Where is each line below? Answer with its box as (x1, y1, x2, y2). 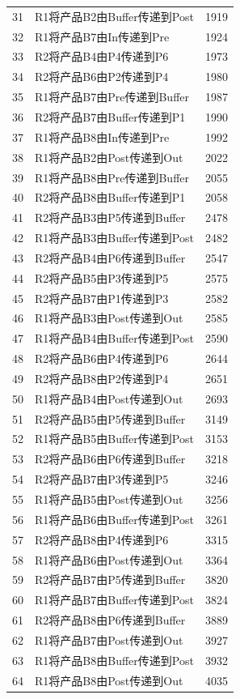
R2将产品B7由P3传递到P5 (35, 471, 169, 488)
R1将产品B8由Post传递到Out (35, 671, 183, 688)
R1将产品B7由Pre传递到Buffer (35, 88, 190, 105)
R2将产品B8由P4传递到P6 (35, 531, 169, 548)
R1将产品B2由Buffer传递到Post (35, 7, 194, 24)
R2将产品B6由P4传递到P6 (35, 350, 169, 367)
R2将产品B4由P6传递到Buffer (35, 249, 186, 266)
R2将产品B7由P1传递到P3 (35, 289, 169, 306)
